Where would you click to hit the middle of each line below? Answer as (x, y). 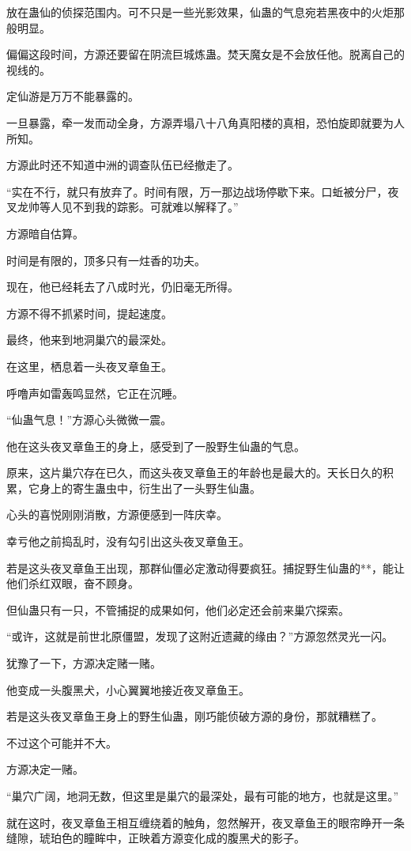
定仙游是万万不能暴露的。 (73, 96)
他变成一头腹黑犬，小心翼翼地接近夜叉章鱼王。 (128, 689)
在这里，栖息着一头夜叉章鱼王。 (89, 366)
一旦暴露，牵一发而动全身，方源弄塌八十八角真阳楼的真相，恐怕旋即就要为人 (205, 122)
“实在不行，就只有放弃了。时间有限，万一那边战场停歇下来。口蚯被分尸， (197, 191)
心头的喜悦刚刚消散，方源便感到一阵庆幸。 (117, 514)
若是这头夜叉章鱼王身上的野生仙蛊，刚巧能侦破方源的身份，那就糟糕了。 (194, 716)
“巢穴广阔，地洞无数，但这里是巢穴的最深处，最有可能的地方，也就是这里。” (203, 796)
